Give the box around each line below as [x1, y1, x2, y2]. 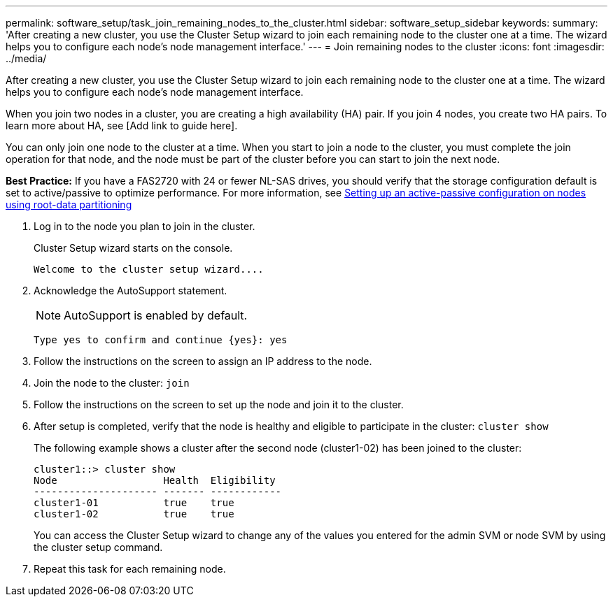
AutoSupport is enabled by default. [64, 308, 248, 322]
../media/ [6, 52, 47, 64]
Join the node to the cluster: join [34, 377, 190, 389]
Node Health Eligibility [34, 475, 276, 486]
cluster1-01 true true [34, 497, 234, 508]
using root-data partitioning [6, 199, 132, 210]
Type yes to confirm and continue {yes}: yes [34, 334, 288, 345]
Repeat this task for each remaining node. [34, 563, 226, 575]
